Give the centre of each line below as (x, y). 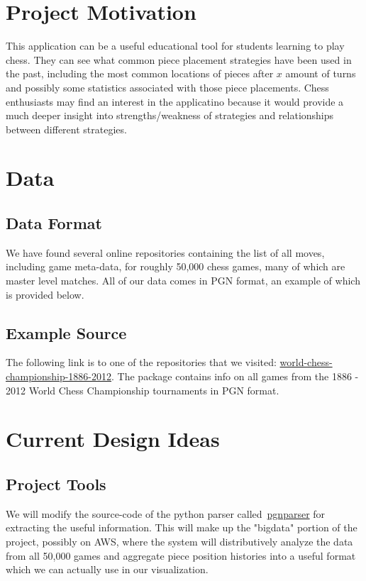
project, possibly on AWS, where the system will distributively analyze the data (179, 541)
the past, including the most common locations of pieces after (140, 73)
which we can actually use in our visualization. (107, 569)
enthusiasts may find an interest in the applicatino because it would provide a (175, 101)
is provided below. (45, 294)
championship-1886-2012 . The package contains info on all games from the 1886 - (182, 376)
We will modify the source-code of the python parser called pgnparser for (166, 513)
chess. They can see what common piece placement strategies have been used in (179, 59)
